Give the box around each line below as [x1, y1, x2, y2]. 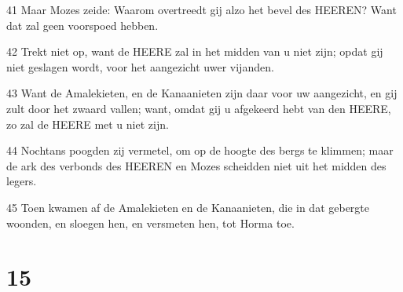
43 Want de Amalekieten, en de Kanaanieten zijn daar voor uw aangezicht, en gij [6, 85, 398, 101]
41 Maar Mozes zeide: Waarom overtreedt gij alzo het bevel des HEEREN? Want [6, 2, 397, 17]
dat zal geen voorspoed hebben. [6, 16, 159, 33]
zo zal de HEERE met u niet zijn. [6, 115, 169, 132]
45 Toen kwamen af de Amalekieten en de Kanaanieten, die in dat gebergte [6, 199, 370, 215]
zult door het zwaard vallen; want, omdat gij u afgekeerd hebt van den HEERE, [6, 100, 391, 116]
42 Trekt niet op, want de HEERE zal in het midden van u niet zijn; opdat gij [6, 43, 383, 60]
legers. [6, 173, 37, 189]
